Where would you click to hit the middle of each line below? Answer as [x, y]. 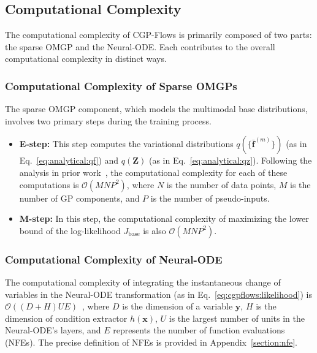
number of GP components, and [79, 198]
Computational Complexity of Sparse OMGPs [121, 85]
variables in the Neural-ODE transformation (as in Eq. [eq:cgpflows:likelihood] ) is [158, 294]
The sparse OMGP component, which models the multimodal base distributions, [156, 109]
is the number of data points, [221, 184]
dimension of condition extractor [66, 318]
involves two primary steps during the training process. [108, 120]
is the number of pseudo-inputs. [210, 198]
